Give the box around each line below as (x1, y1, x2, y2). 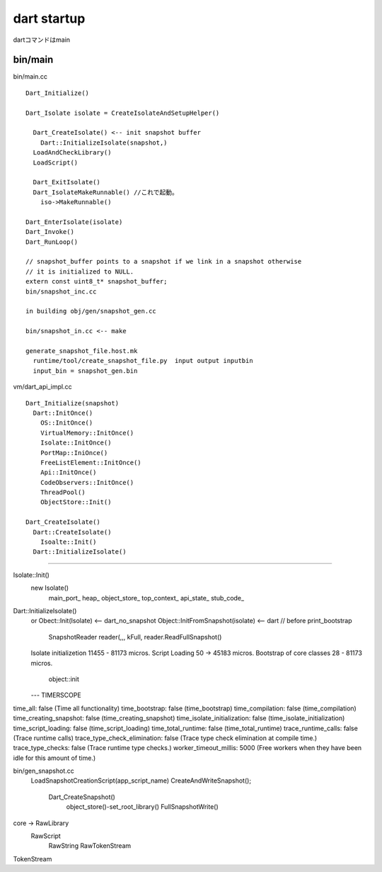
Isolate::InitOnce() (40, 439, 112, 447)
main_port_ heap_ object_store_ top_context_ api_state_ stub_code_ (48, 593, 244, 602)
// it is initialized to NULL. (25, 267, 134, 276)
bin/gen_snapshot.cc (13, 766, 74, 776)
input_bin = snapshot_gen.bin (33, 367, 138, 375)
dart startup (13, 11, 86, 26)
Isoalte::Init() (40, 538, 97, 546)
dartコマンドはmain (13, 35, 71, 44)
